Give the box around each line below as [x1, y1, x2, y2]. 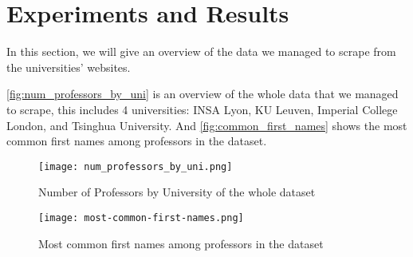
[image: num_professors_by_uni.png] [38, 160, 233, 172]
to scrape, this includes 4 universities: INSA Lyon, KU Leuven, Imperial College [6, 101, 398, 117]
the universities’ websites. [6, 58, 131, 75]
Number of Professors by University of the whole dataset [38, 184, 316, 200]
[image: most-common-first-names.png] [38, 212, 244, 223]
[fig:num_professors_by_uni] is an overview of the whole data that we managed [6, 85, 399, 102]
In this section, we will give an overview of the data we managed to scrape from [6, 43, 396, 60]
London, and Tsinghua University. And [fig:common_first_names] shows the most [6, 117, 407, 133]
